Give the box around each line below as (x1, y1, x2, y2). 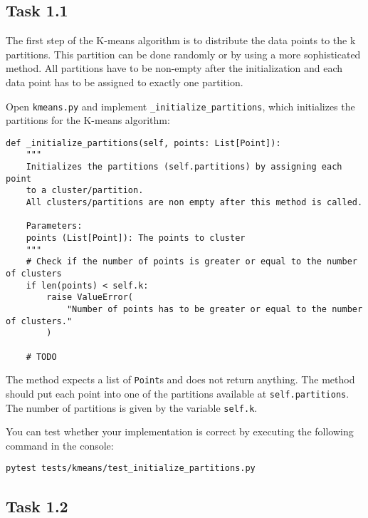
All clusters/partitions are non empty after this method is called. (26, 197, 363, 208)
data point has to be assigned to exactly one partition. (6, 74, 243, 89)
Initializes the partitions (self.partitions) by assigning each (26, 162, 342, 172)
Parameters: (26, 221, 83, 232)
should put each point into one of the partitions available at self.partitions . (6, 385, 349, 400)
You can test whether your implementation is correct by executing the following (6, 424, 354, 439)
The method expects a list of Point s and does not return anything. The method (6, 372, 355, 387)
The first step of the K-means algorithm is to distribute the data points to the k (6, 33, 356, 48)
